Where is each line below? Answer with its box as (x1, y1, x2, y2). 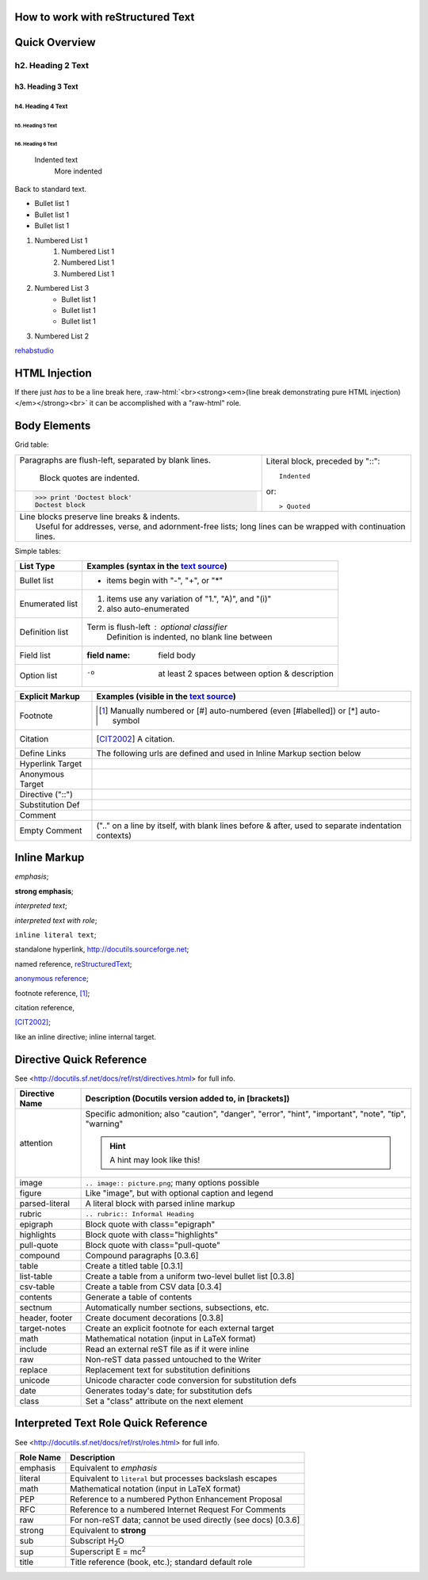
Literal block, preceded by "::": (266, 456, 380, 467)
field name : (86, 650, 131, 661)
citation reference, (14, 1002, 75, 1012)
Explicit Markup (19, 690, 81, 701)
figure (19, 1188, 42, 1198)
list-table (19, 1271, 53, 1281)
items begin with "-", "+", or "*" (106, 574, 224, 586)
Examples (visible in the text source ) (96, 690, 237, 701)
